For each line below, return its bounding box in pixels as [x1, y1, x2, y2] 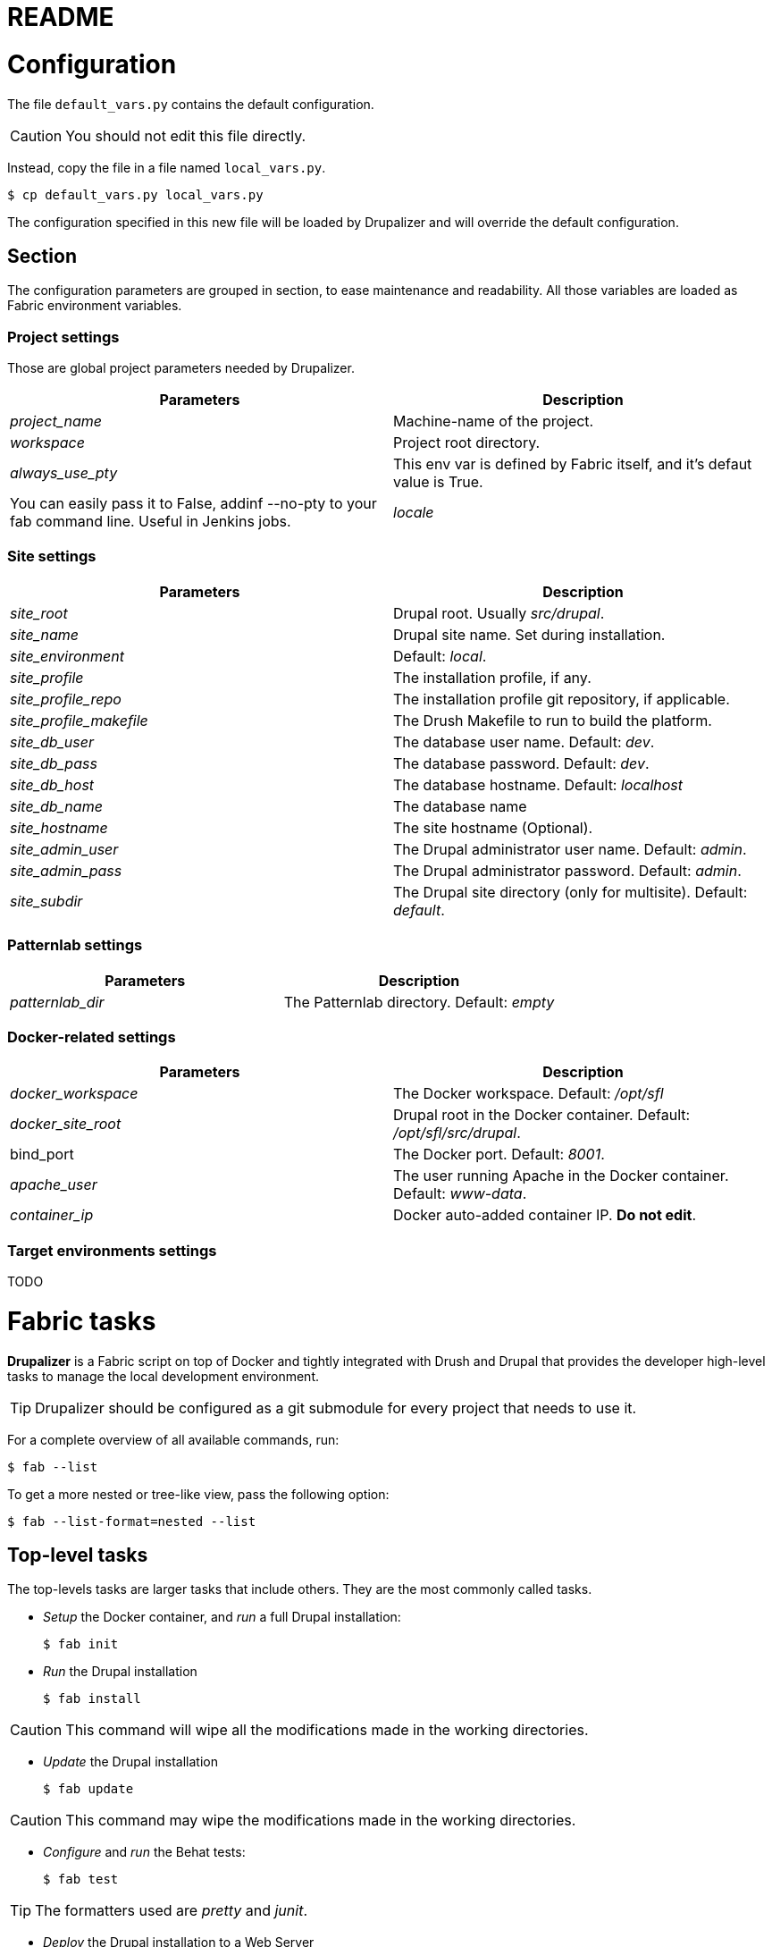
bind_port [10, 1145, 74, 1164]
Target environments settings [7, 1241, 217, 1260]
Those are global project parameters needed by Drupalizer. [7, 360, 355, 376]
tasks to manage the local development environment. [7, 1368, 319, 1384]
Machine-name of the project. [393, 412, 594, 431]
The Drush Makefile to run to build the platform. [393, 711, 712, 729]
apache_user [10, 1176, 97, 1194]
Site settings [7, 547, 96, 566]
